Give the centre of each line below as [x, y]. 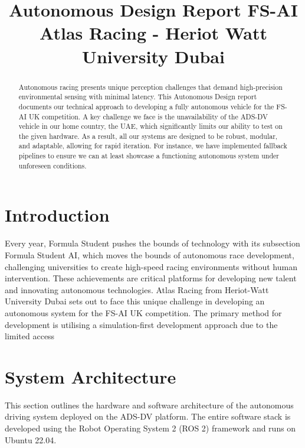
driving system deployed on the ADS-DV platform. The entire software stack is [148, 416]
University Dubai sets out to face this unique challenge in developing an [135, 301]
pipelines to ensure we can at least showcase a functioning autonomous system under [149, 156]
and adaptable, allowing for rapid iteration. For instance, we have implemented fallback [153, 146]
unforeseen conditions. [53, 165]
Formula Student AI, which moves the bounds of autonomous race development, [150, 254]
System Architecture [91, 376]
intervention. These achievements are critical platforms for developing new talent [151, 278]
